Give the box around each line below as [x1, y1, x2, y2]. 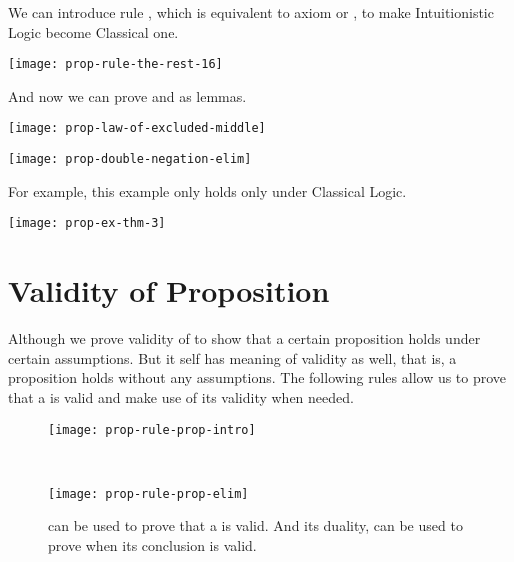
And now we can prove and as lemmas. [8, 85, 247, 106]
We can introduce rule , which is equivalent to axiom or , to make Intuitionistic [8, 2, 494, 22]
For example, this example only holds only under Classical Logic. [8, 180, 407, 201]
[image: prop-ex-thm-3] [8, 216, 166, 231]
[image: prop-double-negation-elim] [8, 152, 252, 167]
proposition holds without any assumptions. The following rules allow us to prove [8, 367, 507, 388]
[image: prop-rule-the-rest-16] [8, 57, 223, 72]
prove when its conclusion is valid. [48, 535, 257, 555]
